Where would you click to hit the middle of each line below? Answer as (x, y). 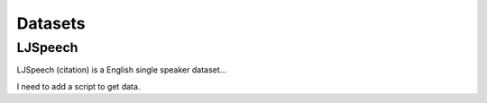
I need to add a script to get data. (78, 86)
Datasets (51, 23)
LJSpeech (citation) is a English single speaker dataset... (122, 70)
